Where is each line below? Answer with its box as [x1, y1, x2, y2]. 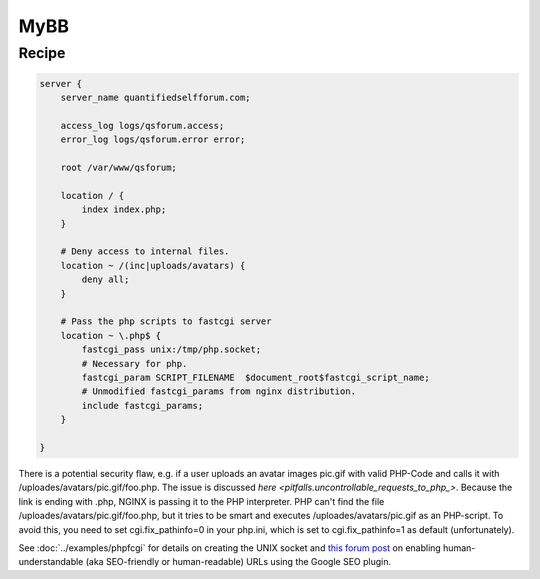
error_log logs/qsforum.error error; [60, 134, 246, 145]
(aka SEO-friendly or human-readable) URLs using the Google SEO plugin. [85, 556, 392, 568]
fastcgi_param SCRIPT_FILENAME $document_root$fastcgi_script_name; [81, 372, 430, 383]
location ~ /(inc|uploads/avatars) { [60, 260, 246, 271]
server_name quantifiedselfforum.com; [60, 92, 251, 104]
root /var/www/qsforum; [60, 162, 177, 174]
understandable [18, 556, 84, 568]
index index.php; [81, 204, 167, 215]
